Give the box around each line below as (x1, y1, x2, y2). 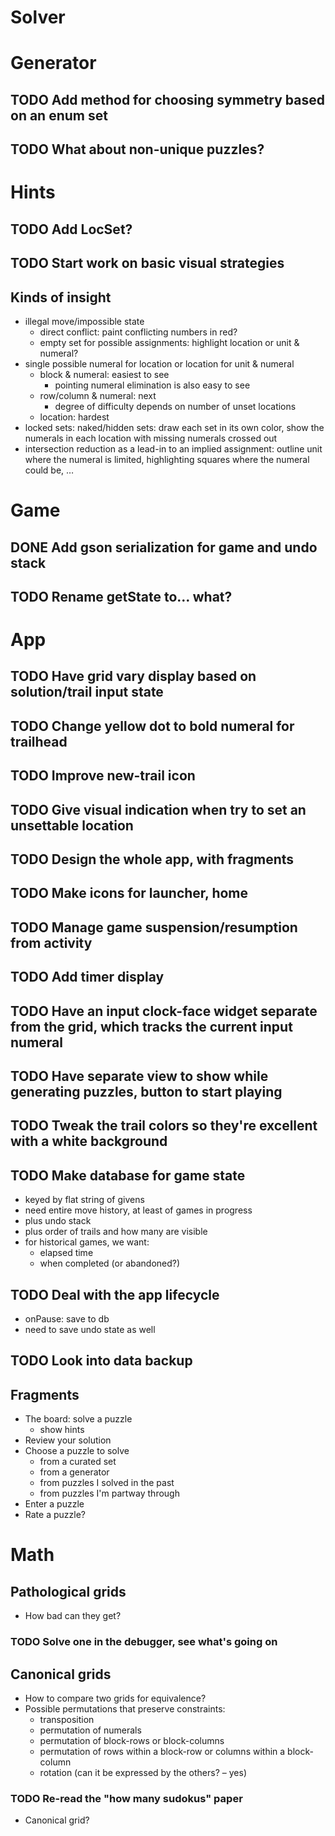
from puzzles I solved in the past (39, 1477, 175, 1489)
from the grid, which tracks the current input (10, 1018, 293, 1035)
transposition (39, 1713, 95, 1725)
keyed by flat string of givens (24, 1194, 145, 1206)
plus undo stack (24, 1215, 92, 1227)
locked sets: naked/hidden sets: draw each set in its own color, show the (24, 421, 325, 433)
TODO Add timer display (10, 969, 165, 986)
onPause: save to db (24, 1313, 110, 1325)
